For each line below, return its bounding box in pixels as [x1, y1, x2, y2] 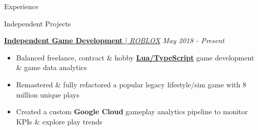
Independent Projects [4, 18, 71, 28]
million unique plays [16, 89, 80, 100]
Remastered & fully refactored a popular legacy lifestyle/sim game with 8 [16, 79, 246, 89]
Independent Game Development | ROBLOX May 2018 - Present [4, 35, 225, 46]
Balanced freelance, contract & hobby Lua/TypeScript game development [16, 52, 254, 62]
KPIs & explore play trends [16, 116, 103, 126]
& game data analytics [16, 62, 87, 73]
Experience [4, 1, 39, 11]
